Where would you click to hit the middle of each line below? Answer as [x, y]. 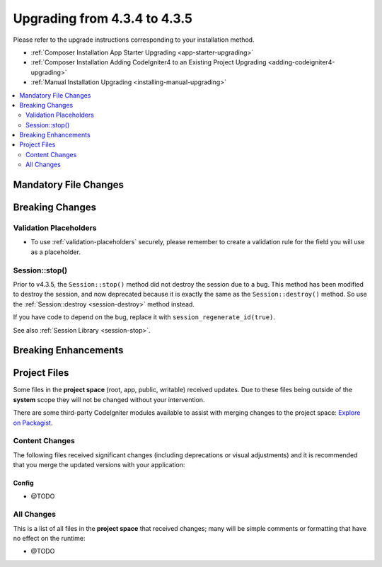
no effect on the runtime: [49, 539]
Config [23, 483]
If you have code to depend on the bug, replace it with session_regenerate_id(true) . [144, 317]
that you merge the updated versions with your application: [99, 465]
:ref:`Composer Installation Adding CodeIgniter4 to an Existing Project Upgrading [149, 62]
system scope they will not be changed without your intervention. [109, 399]
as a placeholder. [56, 252]
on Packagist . [33, 423]
